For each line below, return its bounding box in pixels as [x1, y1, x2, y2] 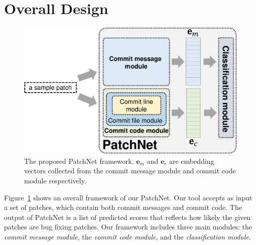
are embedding [169, 155, 214, 166]
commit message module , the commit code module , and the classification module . [4, 231, 251, 242]
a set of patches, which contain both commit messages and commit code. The [4, 202, 242, 212]
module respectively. [24, 175, 86, 186]
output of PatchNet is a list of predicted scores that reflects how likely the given [4, 211, 251, 222]
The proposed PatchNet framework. [24, 155, 134, 166]
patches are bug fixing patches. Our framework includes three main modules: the [4, 221, 252, 232]
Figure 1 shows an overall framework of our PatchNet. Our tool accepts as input [4, 192, 252, 202]
